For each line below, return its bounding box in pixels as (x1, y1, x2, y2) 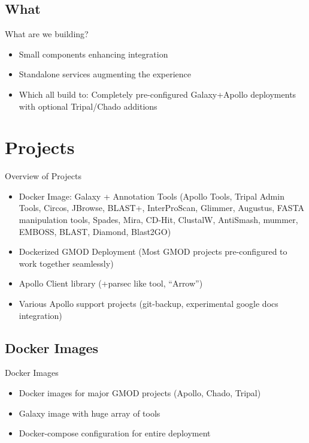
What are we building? (5, 28, 89, 40)
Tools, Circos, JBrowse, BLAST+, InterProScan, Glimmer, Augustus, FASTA (19, 201, 305, 214)
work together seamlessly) (19, 257, 114, 269)
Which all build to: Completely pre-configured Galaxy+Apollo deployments (19, 88, 296, 100)
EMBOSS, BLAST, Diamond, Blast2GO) (19, 225, 171, 237)
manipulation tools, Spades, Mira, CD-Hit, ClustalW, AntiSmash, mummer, (19, 213, 298, 226)
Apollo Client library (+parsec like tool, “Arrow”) (19, 277, 203, 290)
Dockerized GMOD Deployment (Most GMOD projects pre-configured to (19, 245, 287, 258)
